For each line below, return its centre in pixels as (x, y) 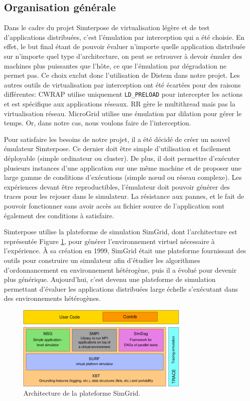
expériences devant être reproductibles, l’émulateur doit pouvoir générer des (117, 186)
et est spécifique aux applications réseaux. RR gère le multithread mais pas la (120, 104)
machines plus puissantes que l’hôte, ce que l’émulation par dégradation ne (115, 65)
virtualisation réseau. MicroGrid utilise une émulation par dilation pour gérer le (123, 113)
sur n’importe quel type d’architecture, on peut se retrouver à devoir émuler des (123, 56)
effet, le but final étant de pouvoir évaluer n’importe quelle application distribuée (125, 46)
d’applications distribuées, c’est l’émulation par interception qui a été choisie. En (124, 37)
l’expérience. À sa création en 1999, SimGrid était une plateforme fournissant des (125, 251)
